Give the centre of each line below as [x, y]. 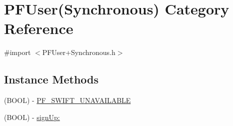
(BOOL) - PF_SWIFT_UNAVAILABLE [67, 100]
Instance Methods [51, 79]
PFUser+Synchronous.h [79, 52]
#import [17, 52]
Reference [39, 28]
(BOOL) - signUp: [32, 117]
